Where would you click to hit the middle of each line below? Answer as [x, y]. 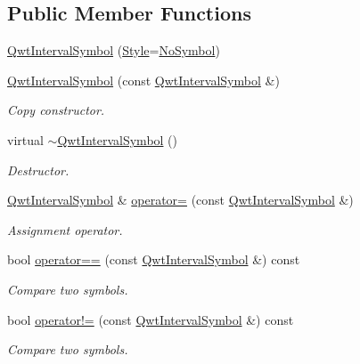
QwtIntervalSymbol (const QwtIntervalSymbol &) [143, 80]
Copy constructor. [56, 110]
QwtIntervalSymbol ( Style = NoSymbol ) [114, 50]
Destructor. [38, 170]
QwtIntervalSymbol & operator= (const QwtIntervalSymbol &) [180, 200]
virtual [25, 139]
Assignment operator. [65, 229]
